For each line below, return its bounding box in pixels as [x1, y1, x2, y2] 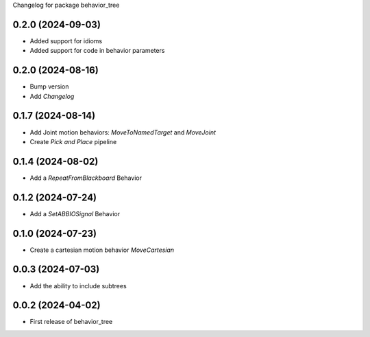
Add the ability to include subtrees [29, 281, 127, 290]
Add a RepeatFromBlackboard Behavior [29, 174, 142, 182]
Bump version [29, 82, 69, 91]
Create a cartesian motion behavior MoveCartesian [29, 246, 175, 254]
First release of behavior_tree [29, 318, 113, 326]
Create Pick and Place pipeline [29, 137, 117, 146]
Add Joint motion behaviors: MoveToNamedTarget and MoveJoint [29, 128, 216, 137]
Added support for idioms [29, 36, 103, 45]
